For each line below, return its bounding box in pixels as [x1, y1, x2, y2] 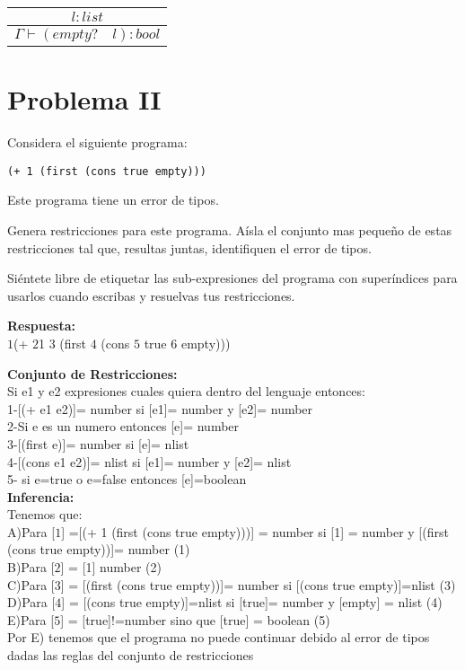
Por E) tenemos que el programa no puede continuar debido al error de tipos [7, 628, 430, 647]
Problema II [7, 81, 162, 118]
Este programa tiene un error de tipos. [7, 190, 219, 209]
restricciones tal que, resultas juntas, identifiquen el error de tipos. [7, 238, 372, 257]
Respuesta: [7, 316, 75, 335]
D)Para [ [7, 593, 56, 612]
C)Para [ [7, 575, 55, 594]
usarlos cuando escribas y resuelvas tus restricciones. [7, 286, 295, 304]
